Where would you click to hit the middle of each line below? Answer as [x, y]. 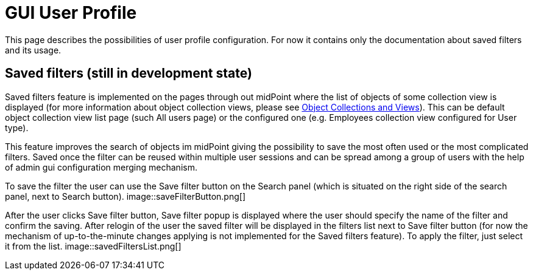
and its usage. [33, 50]
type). [17, 127]
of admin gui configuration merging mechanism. [101, 167]
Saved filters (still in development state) [129, 73]
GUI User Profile [71, 13]
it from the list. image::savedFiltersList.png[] [93, 246]
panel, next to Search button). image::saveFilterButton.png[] [125, 196]
